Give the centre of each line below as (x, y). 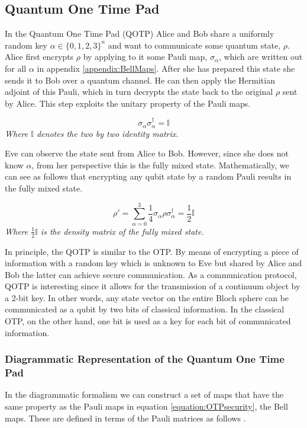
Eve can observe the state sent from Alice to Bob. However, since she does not (147, 153)
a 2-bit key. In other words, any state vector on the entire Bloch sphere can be (147, 297)
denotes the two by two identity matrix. (107, 133)
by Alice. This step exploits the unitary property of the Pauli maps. (128, 103)
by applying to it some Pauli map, (145, 57)
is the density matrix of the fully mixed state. (122, 231)
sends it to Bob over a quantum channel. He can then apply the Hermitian (140, 80)
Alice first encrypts (39, 57)
